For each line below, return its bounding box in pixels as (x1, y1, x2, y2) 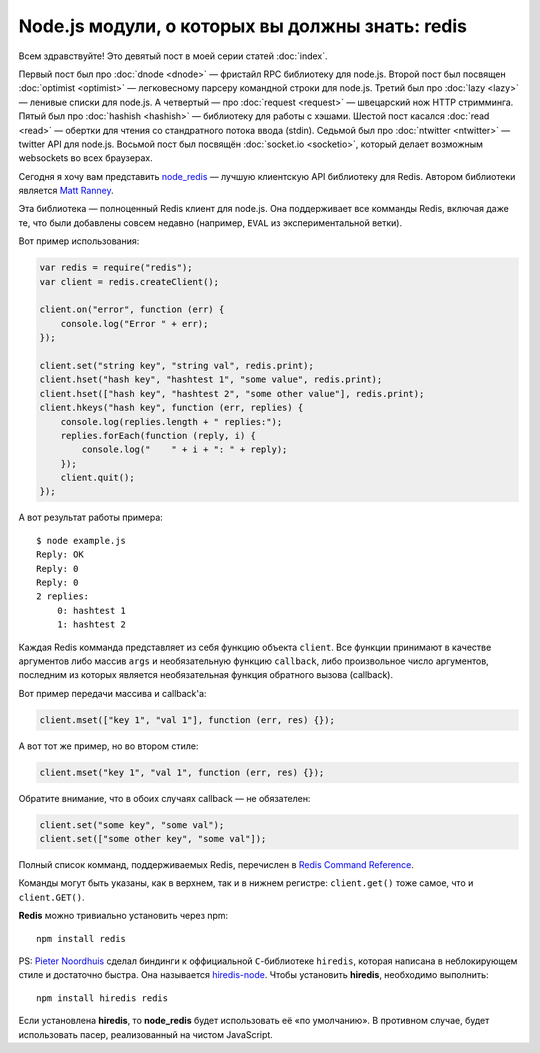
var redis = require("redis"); (39, 262, 194, 274)
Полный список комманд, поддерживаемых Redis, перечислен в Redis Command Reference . (18, 859, 414, 871)
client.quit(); (60, 472, 135, 484)
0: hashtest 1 (56, 605, 127, 616)
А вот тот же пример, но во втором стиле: (18, 740, 199, 752)
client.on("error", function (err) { (39, 304, 225, 315)
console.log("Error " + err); (60, 318, 209, 329)
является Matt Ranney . (18, 185, 114, 197)
